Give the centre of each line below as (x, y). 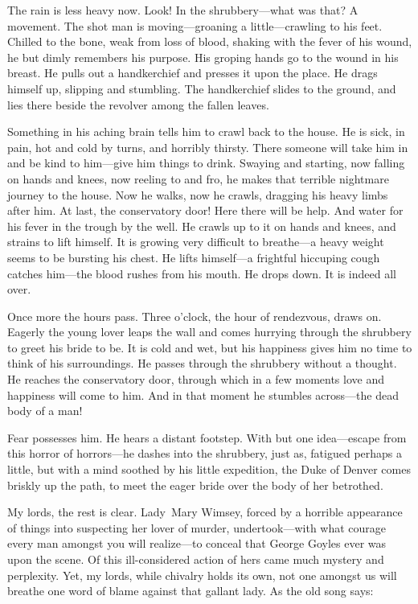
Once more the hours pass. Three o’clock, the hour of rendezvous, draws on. (195, 316)
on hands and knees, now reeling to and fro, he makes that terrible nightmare (198, 178)
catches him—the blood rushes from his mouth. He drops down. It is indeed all (202, 273)
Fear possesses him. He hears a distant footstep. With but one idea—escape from (207, 437)
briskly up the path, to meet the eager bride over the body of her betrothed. (195, 485)
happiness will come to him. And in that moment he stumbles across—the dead (203, 394)
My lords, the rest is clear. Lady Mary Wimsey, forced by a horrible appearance (205, 512)
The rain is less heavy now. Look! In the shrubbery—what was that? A (183, 10)
